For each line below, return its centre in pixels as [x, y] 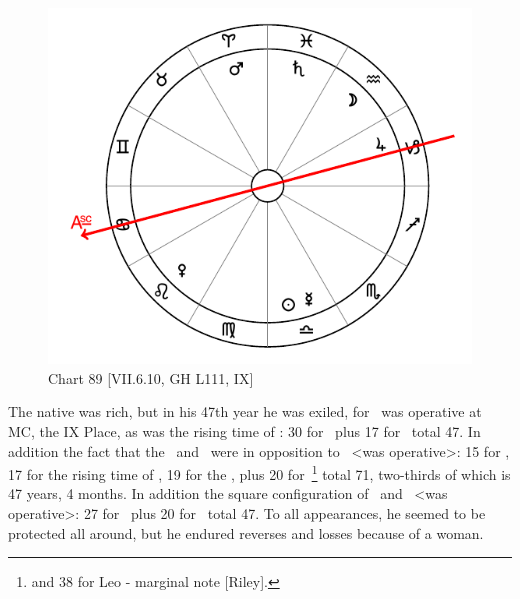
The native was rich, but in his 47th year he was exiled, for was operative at [245, 411]
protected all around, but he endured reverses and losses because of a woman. [246, 532]
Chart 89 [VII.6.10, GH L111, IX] [151, 377]
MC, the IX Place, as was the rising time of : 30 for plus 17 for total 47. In [244, 430]
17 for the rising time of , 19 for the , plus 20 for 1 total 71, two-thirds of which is [259, 472]
